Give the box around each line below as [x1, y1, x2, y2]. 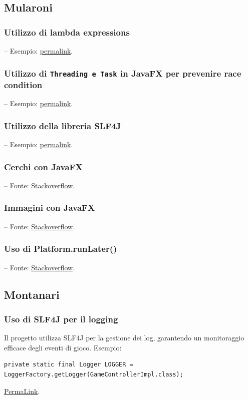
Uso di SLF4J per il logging [4, 312, 118, 325]
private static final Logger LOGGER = [4, 361, 133, 368]
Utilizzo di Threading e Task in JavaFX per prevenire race [4, 67, 241, 79]
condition [4, 79, 43, 91]
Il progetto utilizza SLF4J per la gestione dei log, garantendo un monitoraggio [4, 332, 244, 343]
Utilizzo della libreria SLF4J [4, 119, 121, 132]
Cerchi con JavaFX [4, 160, 83, 173]
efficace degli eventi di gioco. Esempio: [4, 342, 122, 352]
